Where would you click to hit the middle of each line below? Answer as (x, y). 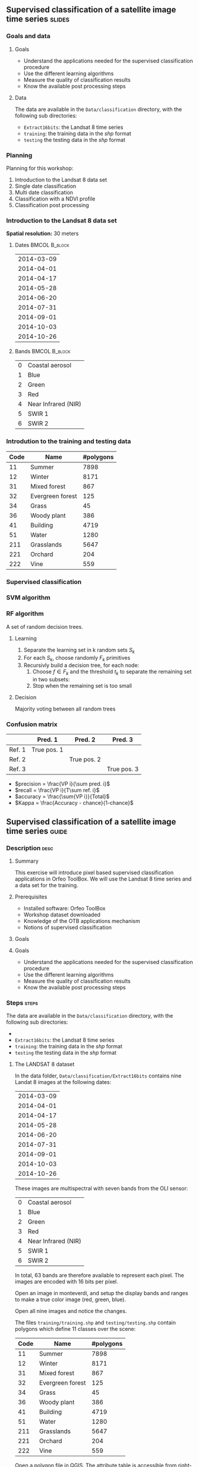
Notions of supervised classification (67, 928)
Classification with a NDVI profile (55, 199)
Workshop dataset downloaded (62, 915)
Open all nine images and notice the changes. (71, 1311)
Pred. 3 (123, 740)
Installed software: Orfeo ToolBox (64, 909)
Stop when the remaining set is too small (82, 686)
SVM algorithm (28, 598)
